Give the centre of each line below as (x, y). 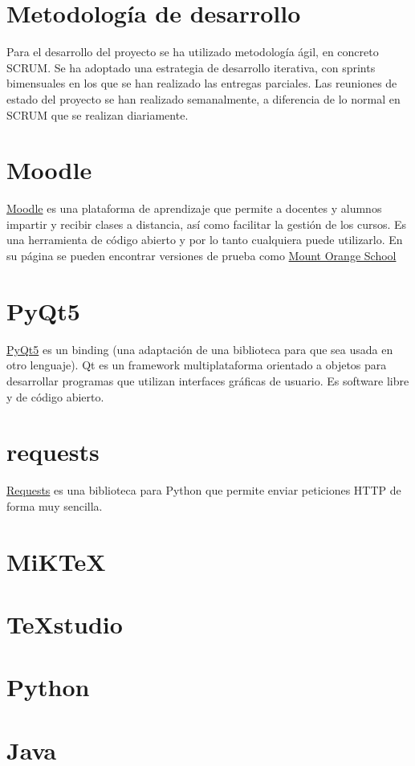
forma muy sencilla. (55, 505)
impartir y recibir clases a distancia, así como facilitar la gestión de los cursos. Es (207, 224)
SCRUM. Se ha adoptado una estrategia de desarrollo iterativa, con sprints (191, 67)
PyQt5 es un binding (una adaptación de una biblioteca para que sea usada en (200, 349)
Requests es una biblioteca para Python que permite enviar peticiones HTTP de (204, 490)
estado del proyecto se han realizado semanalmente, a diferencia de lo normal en (203, 98)
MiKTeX (56, 561)
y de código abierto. (55, 396)
